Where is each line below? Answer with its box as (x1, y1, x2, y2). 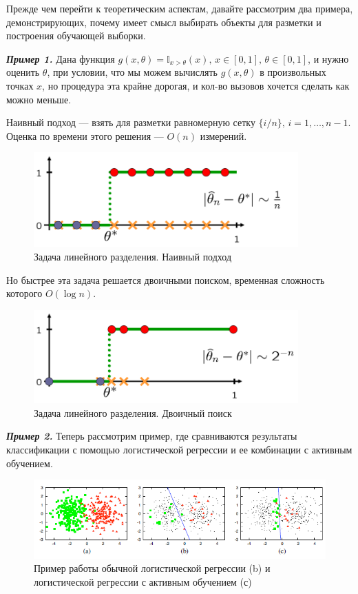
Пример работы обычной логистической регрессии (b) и (34, 561, 271, 575)
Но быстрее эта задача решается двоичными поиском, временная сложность (6, 272, 325, 287)
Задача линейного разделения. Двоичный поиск (34, 405, 232, 420)
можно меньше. (6, 92, 72, 106)
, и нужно (308, 51, 349, 65)
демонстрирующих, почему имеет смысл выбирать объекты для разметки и (6, 14, 322, 29)
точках (6, 78, 34, 92)
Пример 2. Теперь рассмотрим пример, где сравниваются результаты (6, 429, 297, 443)
